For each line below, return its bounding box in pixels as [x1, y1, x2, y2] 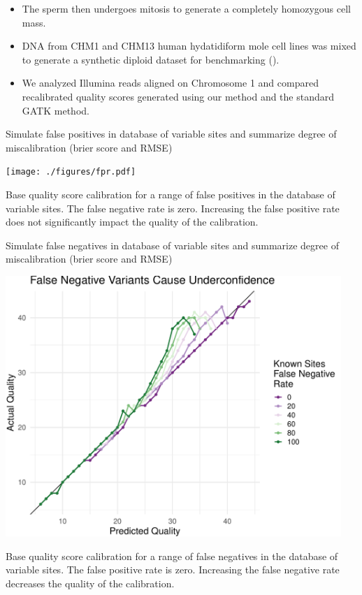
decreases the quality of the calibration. [6, 575, 175, 590]
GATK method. [22, 103, 89, 117]
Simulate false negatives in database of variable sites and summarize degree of [6, 237, 339, 252]
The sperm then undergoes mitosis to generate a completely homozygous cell [22, 1, 352, 15]
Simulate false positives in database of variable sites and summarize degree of [6, 126, 337, 141]
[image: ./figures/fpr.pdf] [6, 167, 136, 177]
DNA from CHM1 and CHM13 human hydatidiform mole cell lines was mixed [22, 38, 356, 53]
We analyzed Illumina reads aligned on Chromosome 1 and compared [22, 75, 319, 90]
